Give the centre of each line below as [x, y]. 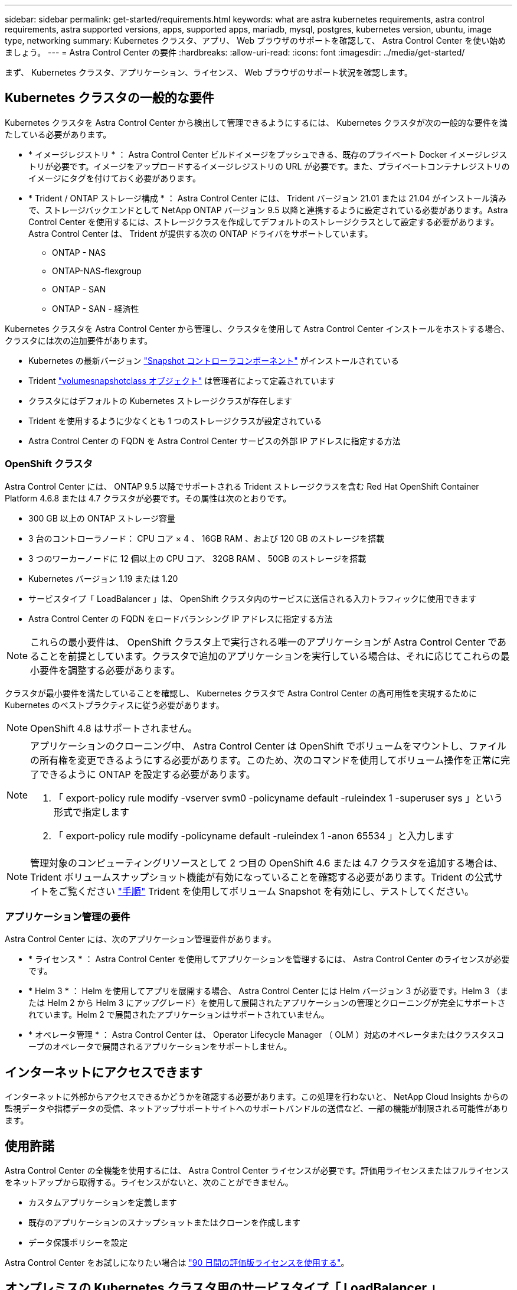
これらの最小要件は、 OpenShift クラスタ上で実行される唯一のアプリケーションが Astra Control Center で [264, 642]
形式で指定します [92, 812]
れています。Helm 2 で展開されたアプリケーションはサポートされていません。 [179, 1015]
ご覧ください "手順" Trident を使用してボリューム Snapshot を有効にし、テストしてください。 [266, 891]
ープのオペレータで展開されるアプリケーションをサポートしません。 [160, 1047]
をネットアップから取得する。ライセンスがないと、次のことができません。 [149, 1182]
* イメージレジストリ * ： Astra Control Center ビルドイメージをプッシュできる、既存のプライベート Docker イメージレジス [268, 154]
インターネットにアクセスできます [104, 1072]
